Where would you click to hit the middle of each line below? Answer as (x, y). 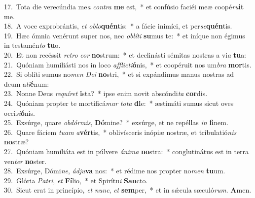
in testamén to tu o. (32, 45)
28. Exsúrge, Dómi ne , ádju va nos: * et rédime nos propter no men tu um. (115, 171)
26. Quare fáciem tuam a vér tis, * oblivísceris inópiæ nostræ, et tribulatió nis (120, 132)
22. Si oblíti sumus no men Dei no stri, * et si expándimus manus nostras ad (119, 74)
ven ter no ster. (25, 161)
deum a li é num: (27, 83)
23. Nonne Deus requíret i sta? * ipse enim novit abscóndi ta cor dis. (106, 93)
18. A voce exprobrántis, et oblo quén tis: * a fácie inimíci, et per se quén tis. (118, 26)
